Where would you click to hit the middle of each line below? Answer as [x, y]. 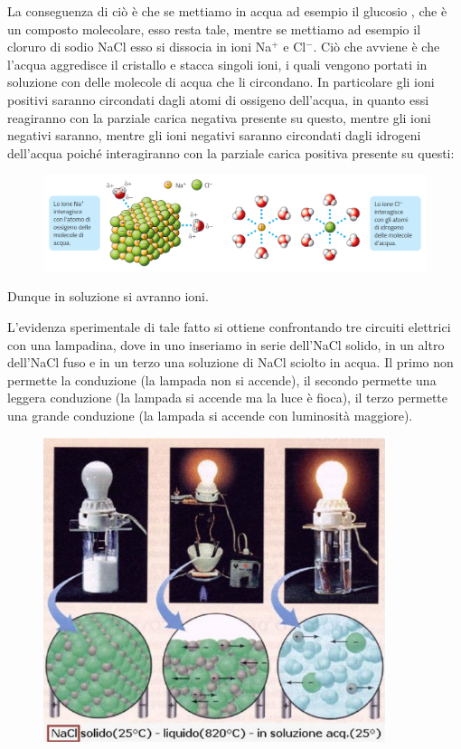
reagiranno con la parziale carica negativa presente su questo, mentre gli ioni [219, 117]
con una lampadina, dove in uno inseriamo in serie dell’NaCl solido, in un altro [226, 344]
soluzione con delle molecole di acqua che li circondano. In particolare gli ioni [221, 82]
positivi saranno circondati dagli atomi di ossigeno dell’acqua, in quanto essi [218, 99]
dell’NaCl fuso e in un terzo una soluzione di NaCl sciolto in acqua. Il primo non [230, 362]
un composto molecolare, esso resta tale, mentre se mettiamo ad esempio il [214, 28]
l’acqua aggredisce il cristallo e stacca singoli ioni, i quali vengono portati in [217, 64]
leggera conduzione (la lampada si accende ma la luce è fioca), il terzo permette [228, 398]
